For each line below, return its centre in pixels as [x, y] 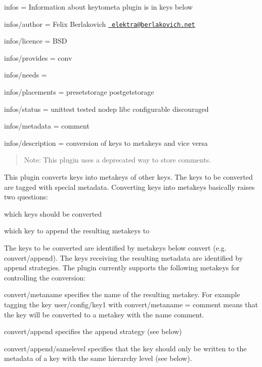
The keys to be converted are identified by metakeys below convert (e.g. [115, 247]
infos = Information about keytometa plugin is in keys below [98, 7]
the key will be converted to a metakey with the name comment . [104, 314]
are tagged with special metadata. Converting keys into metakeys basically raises [129, 187]
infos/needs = [26, 75]
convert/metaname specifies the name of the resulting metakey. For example [122, 294]
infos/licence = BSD [36, 41]
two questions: [26, 197]
